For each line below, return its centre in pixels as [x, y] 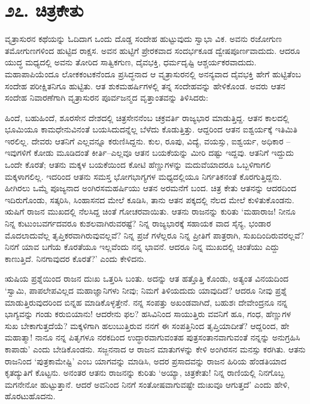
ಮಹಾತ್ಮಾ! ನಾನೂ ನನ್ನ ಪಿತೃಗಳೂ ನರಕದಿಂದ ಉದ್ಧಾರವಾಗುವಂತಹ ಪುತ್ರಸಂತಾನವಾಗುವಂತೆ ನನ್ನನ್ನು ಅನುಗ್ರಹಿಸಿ [153, 337]
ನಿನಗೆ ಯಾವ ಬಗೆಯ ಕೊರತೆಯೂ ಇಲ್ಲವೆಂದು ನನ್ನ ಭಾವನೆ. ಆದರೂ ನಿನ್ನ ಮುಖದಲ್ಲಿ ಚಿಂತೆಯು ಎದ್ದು [142, 247]
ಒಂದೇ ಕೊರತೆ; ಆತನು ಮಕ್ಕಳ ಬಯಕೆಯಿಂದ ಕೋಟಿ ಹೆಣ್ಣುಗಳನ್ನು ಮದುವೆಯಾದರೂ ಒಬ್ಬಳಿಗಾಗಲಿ [138, 165]
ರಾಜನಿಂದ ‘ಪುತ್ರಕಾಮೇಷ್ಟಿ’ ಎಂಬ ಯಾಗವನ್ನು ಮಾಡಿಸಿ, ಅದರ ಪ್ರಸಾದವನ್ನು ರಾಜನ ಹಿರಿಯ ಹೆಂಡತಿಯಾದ [146, 361]
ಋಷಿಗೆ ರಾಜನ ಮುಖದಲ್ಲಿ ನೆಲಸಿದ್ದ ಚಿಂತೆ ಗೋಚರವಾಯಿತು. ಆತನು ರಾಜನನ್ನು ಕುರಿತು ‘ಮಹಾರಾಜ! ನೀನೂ [151, 211]
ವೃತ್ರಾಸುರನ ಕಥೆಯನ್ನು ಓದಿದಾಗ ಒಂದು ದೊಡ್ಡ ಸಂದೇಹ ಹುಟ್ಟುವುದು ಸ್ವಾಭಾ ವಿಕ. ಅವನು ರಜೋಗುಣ [143, 39]
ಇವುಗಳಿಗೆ [18, 153]
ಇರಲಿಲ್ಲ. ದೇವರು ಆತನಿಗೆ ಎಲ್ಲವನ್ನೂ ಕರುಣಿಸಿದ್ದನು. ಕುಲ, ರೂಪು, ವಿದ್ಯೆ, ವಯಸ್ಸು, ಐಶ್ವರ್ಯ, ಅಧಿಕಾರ [144, 141]
